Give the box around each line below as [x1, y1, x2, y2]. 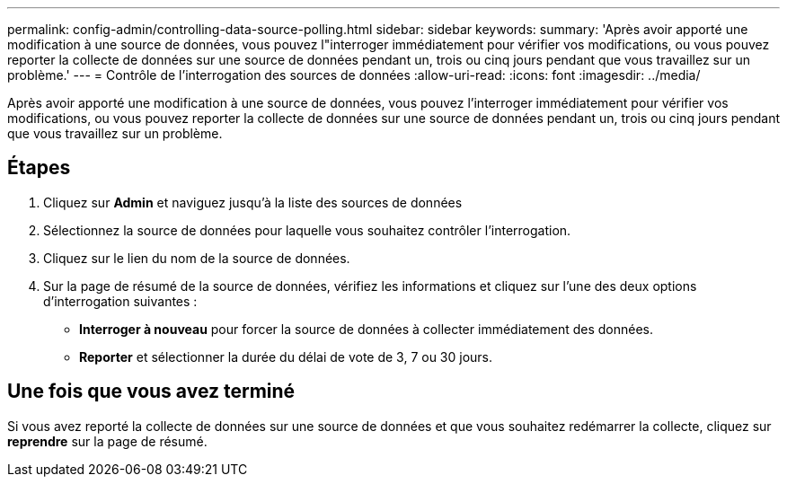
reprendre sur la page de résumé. [7, 433, 208, 449]
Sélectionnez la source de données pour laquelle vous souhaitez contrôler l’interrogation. [43, 222, 571, 238]
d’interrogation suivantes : [43, 293, 198, 309]
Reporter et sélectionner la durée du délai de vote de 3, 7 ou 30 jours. [79, 348, 493, 365]
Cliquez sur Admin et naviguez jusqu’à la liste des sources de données [43, 194, 463, 210]
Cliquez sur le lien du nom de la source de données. [43, 250, 350, 266]
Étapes [7, 156, 71, 180]
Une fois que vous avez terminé [7, 380, 296, 403]
